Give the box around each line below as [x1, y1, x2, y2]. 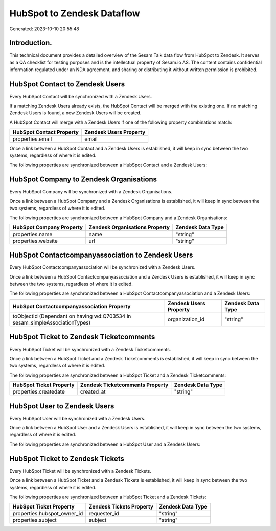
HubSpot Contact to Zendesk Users [9, 80, 125, 89]
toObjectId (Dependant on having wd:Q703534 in [12, 313, 131, 320]
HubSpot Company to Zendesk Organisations [9, 175, 157, 184]
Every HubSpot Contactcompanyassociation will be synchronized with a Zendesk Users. [9, 264, 196, 270]
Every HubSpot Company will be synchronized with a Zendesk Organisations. [9, 189, 173, 195]
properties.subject [12, 517, 57, 524]
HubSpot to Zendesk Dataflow [9, 8, 140, 19]
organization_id [168, 316, 205, 323]
